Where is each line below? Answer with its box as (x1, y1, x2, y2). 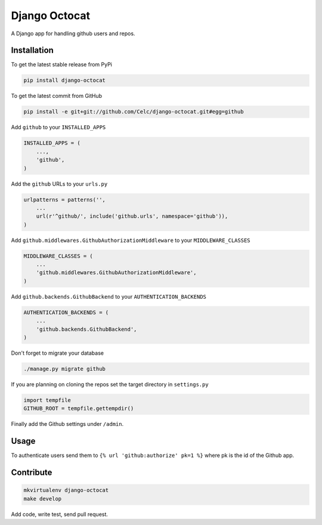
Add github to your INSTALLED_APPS (11, 124, 106, 131)
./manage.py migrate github (23, 365, 106, 372)
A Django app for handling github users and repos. (11, 30, 135, 37)
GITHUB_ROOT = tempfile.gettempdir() (23, 405, 134, 412)
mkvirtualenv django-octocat (23, 487, 109, 494)
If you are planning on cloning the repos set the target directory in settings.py (11, 380, 209, 388)
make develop (23, 495, 62, 502)
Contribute (11, 468, 52, 477)
